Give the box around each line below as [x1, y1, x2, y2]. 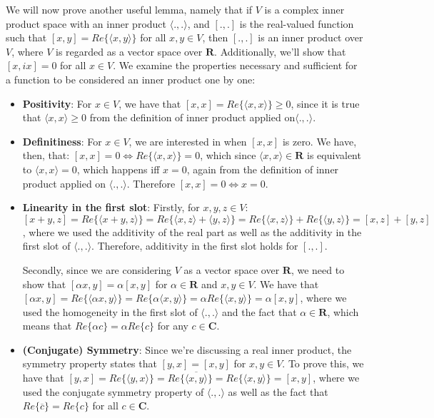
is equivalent [307, 148, 361, 163]
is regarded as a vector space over [56, 44, 203, 58]
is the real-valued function [239, 16, 354, 31]
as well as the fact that [228, 384, 328, 399]
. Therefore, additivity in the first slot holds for [91, 238, 298, 253]
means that [22, 318, 72, 333]
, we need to [291, 262, 345, 277]
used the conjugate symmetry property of [22, 384, 204, 399]
